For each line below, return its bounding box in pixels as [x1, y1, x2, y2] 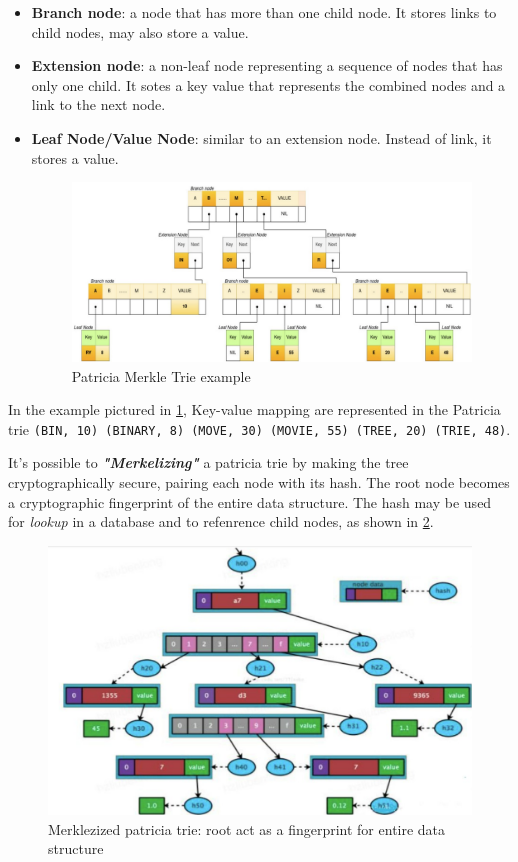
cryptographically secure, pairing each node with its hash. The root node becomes [8, 471, 510, 492]
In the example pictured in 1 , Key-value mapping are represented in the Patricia [8, 399, 501, 420]
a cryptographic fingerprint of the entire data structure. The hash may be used [8, 491, 492, 512]
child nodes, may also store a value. [31, 21, 249, 42]
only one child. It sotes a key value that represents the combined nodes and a [31, 74, 506, 95]
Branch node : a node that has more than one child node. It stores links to [31, 2, 497, 22]
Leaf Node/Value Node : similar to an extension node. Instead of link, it [31, 127, 492, 148]
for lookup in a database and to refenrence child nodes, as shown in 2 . [8, 511, 434, 532]
